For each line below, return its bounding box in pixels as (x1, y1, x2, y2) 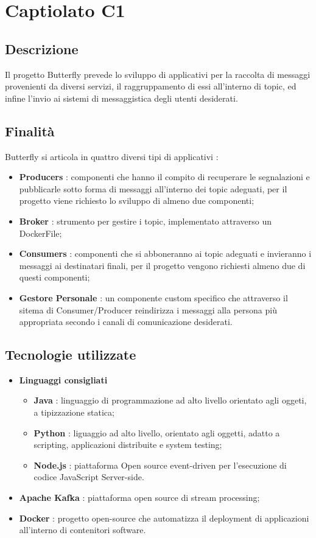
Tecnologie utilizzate (5, 345, 136, 364)
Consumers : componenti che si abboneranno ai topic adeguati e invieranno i (19, 247, 312, 260)
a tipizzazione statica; (33, 406, 114, 419)
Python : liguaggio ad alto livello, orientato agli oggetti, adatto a (33, 426, 280, 439)
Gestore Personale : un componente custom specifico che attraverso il (19, 291, 288, 304)
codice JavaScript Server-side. (33, 470, 144, 483)
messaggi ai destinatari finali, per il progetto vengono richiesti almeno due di (19, 259, 306, 271)
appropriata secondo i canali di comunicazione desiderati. (19, 315, 233, 328)
